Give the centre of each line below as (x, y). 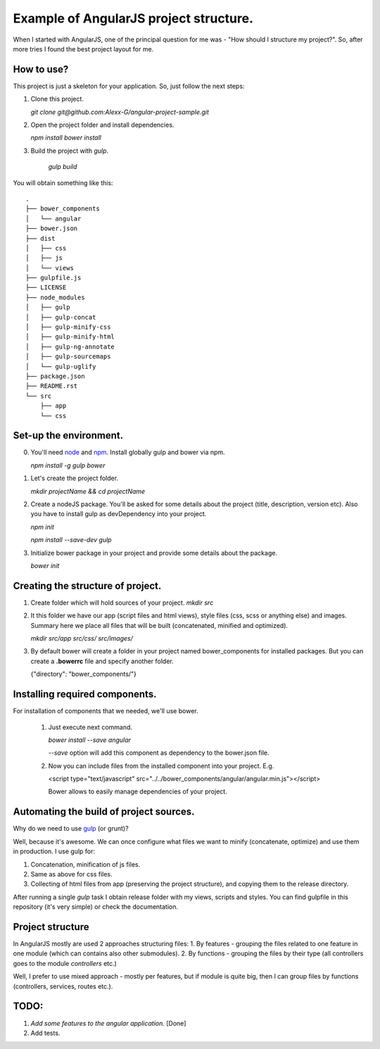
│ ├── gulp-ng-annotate (70, 346)
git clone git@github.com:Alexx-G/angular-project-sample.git (120, 112)
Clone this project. (57, 99)
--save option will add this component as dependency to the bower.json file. (159, 753)
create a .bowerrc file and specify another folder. (102, 661)
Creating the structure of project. (87, 585)
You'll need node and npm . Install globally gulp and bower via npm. (128, 452)
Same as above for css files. (71, 874)
